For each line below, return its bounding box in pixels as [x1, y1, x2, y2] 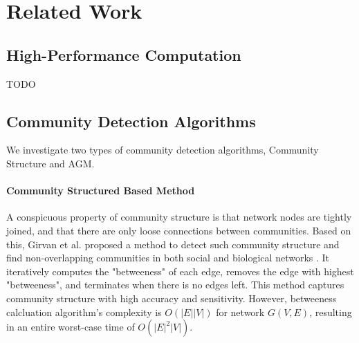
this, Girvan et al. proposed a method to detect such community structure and [6, 237, 340, 251]
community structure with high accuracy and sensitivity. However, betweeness [6, 290, 337, 305]
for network [216, 304, 265, 319]
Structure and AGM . [6, 156, 95, 170]
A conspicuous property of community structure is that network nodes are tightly [6, 210, 352, 224]
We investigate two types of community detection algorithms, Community [6, 142, 319, 157]
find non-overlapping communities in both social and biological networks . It [6, 250, 330, 265]
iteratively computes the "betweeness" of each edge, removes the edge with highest [6, 263, 354, 278]
